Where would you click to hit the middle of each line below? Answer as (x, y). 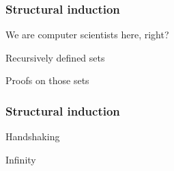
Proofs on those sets (47, 80)
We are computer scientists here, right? (87, 35)
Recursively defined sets (55, 57)
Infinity (21, 159)
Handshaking (33, 136)
